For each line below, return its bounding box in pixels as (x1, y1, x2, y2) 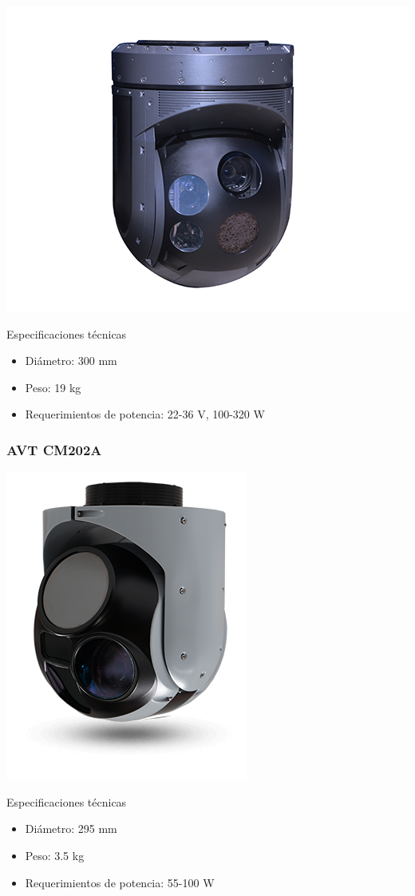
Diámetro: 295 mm (25, 820, 117, 837)
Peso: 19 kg (25, 379, 81, 395)
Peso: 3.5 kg (25, 846, 85, 863)
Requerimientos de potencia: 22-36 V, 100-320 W (25, 406, 265, 422)
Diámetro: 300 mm (25, 352, 117, 369)
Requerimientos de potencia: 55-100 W (25, 874, 215, 890)
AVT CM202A (6, 439, 102, 459)
